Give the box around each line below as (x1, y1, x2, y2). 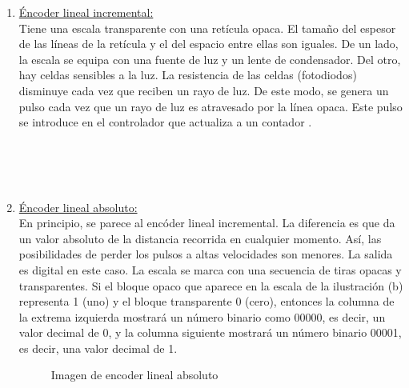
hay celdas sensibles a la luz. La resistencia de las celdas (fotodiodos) (18, 66, 357, 83)
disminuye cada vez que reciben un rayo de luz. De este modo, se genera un (18, 82, 389, 98)
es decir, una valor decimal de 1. (18, 339, 178, 356)
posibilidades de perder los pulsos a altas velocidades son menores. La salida (18, 246, 393, 262)
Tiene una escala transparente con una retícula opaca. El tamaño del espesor (18, 19, 396, 36)
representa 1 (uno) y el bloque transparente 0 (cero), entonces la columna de (18, 293, 395, 310)
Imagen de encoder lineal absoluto (50, 366, 219, 383)
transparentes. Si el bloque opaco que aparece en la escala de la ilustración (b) (18, 277, 403, 294)
